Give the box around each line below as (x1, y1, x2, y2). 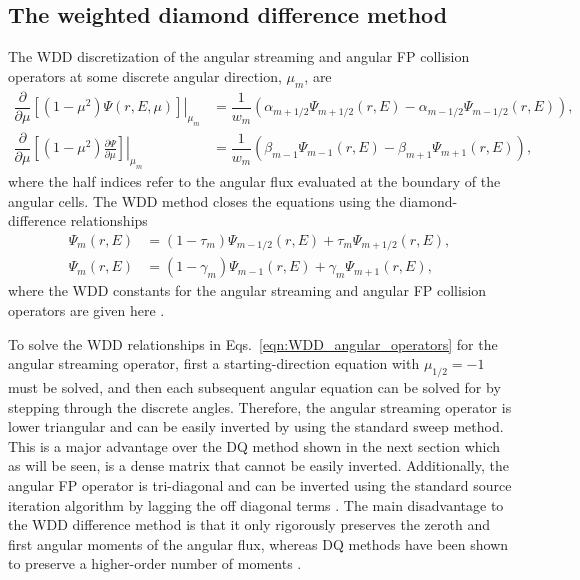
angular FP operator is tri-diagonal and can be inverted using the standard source (8, 474, 512, 495)
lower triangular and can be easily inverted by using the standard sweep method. (8, 416, 504, 437)
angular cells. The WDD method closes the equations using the (8, 190, 395, 211)
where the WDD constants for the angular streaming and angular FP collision (8, 280, 487, 301)
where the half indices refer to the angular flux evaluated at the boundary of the (8, 171, 501, 192)
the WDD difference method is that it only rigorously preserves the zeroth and (8, 514, 490, 535)
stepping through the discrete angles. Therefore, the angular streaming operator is (8, 396, 512, 417)
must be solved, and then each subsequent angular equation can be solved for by (8, 376, 501, 397)
